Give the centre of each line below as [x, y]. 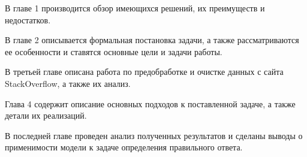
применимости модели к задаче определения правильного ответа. [124, 147]
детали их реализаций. [46, 115]
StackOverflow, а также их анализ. [68, 83]
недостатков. [28, 19]
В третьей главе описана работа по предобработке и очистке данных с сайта [144, 72]
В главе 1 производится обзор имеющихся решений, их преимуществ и [135, 8]
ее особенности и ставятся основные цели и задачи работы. [114, 51]
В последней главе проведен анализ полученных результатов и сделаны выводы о [154, 135]
